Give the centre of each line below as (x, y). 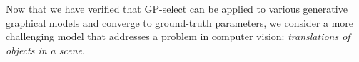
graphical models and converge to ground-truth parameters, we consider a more (180, 22)
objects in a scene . (45, 50)
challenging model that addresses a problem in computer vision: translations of (178, 36)
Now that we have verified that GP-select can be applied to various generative (177, 8)
